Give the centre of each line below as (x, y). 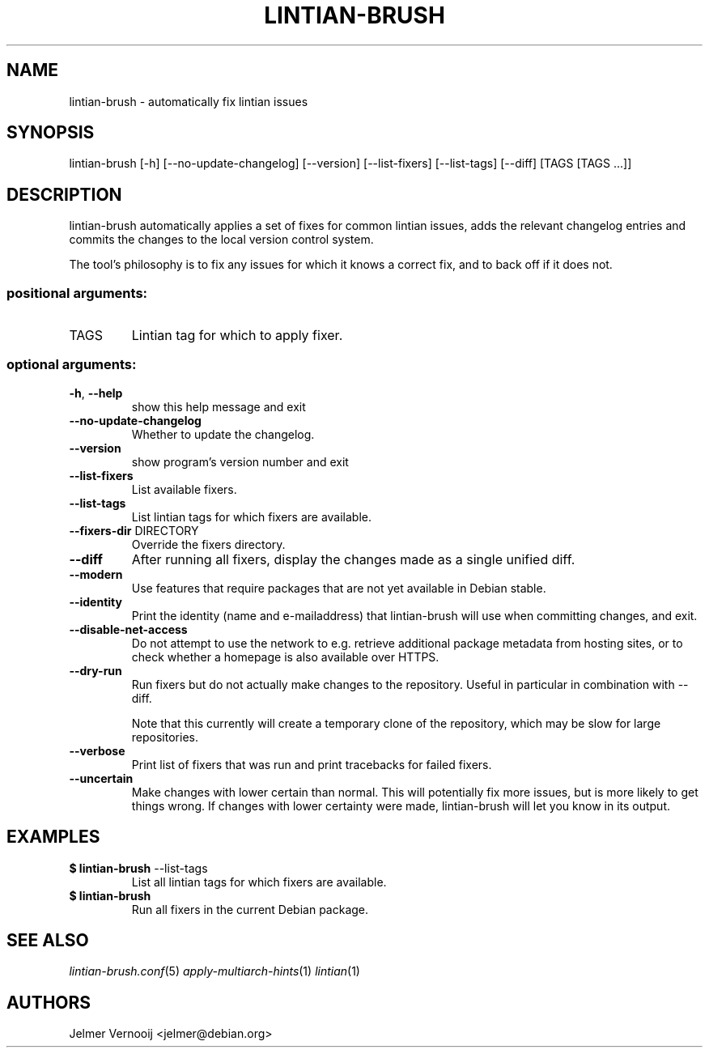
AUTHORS (49, 1002)
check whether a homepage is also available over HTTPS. (285, 657)
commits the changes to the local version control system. (221, 240)
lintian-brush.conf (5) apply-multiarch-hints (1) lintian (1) (214, 971)
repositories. (165, 737)
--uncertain (101, 778)
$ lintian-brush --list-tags (138, 868)
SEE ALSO (48, 941)
